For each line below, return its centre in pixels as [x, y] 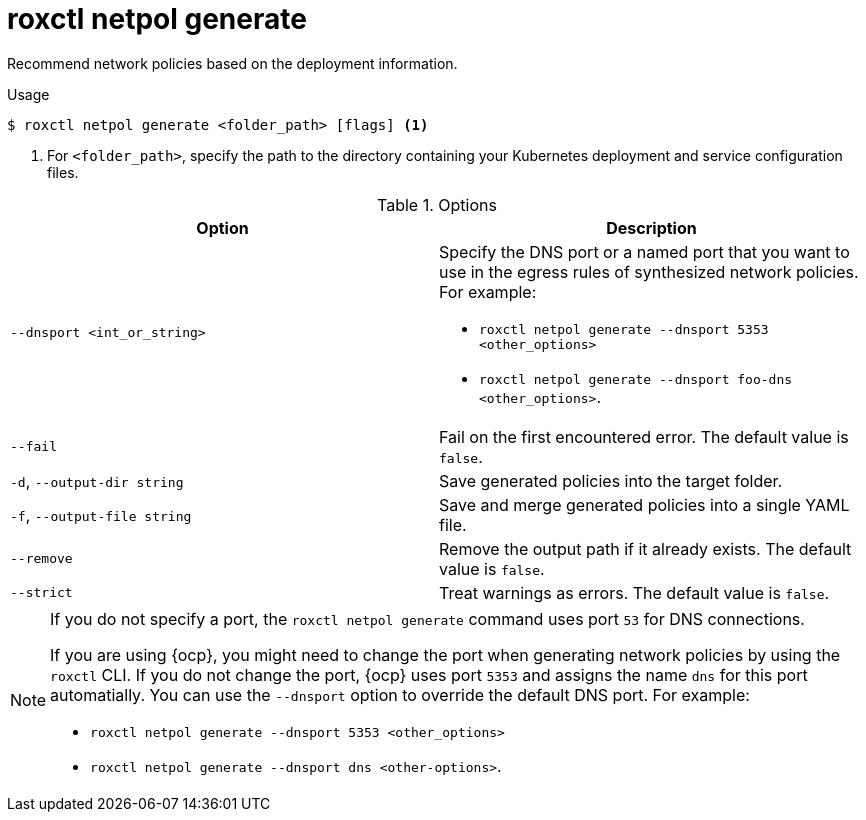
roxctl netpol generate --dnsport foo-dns [636, 379]
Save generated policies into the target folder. [611, 480]
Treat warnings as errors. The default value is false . [634, 592]
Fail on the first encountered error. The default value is [644, 436]
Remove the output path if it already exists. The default [645, 548]
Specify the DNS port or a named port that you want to [644, 251]
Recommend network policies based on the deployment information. [232, 63]
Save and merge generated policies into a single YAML [644, 504]
